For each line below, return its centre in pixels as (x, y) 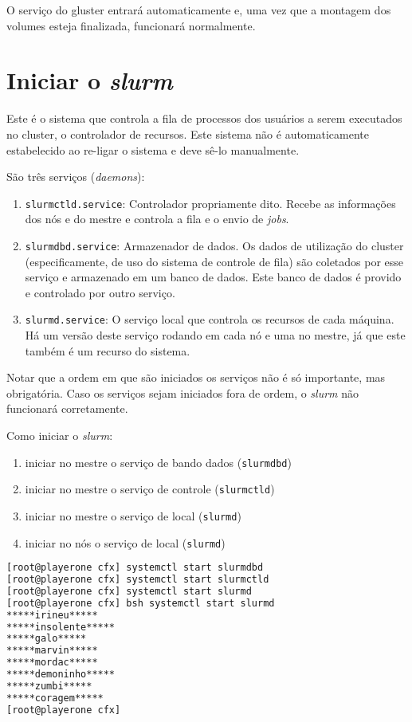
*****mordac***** (52, 663)
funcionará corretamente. (67, 408)
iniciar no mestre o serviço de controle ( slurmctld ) (150, 489)
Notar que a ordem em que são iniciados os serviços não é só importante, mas (196, 377)
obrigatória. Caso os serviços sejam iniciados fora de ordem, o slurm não (183, 392)
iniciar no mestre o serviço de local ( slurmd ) (133, 515)
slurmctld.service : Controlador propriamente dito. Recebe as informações (210, 203)
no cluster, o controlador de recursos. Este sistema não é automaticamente (188, 133)
